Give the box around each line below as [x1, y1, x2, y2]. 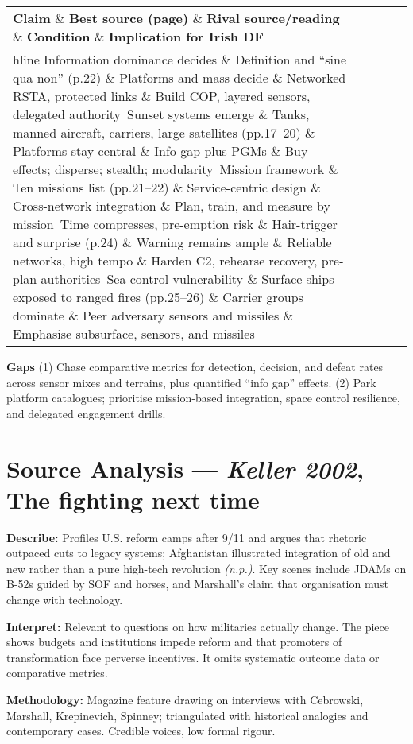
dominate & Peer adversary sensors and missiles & [13, 306, 293, 324]
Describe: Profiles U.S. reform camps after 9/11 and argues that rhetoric [6, 529, 367, 545]
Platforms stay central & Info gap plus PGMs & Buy [13, 141, 308, 160]
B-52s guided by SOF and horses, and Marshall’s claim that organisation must [6, 575, 388, 592]
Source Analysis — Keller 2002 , [6, 451, 364, 485]
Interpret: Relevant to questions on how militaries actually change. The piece [6, 618, 389, 634]
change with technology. [6, 591, 123, 608]
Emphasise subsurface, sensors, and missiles [13, 324, 255, 343]
